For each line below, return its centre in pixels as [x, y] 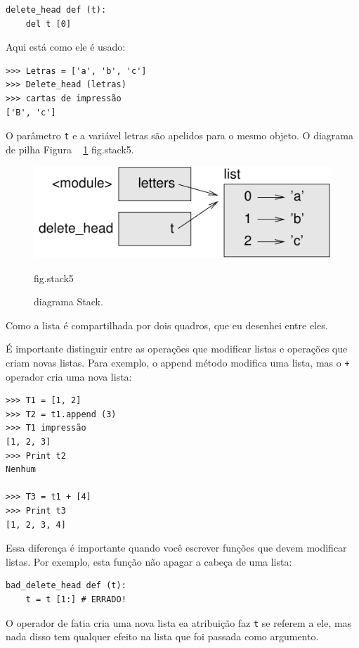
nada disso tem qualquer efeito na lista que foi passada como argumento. [162, 636]
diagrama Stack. [68, 301]
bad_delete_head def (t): [66, 586]
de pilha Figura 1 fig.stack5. [70, 149]
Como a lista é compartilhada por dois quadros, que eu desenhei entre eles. [167, 325]
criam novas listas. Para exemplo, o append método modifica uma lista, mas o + [178, 363]
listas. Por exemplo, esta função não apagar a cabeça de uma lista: [149, 561]
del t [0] [48, 24]
